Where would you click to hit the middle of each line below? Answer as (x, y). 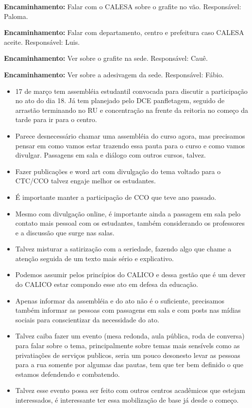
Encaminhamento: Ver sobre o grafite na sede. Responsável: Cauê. (106, 58)
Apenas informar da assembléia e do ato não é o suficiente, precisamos (120, 300)
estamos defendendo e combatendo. (67, 374)
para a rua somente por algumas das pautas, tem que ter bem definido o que (129, 364)
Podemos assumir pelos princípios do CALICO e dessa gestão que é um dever (130, 275)
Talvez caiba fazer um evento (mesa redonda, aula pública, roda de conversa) (130, 336)
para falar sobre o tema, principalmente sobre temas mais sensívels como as (127, 346)
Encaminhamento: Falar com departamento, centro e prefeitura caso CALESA (124, 32)
